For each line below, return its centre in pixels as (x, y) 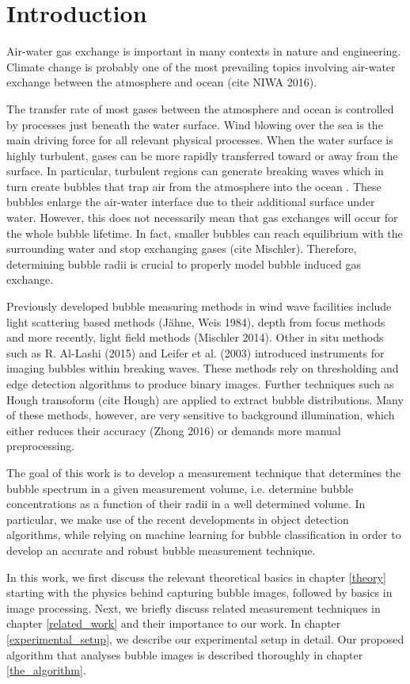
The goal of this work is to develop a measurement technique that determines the (204, 472)
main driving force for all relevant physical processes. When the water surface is (200, 140)
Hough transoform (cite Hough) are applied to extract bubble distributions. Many (205, 399)
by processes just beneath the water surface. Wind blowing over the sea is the (195, 124)
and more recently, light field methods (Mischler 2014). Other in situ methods (195, 337)
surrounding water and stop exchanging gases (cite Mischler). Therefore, (182, 248)
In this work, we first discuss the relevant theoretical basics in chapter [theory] (196, 577)
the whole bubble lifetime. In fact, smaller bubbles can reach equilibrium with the (205, 233)
